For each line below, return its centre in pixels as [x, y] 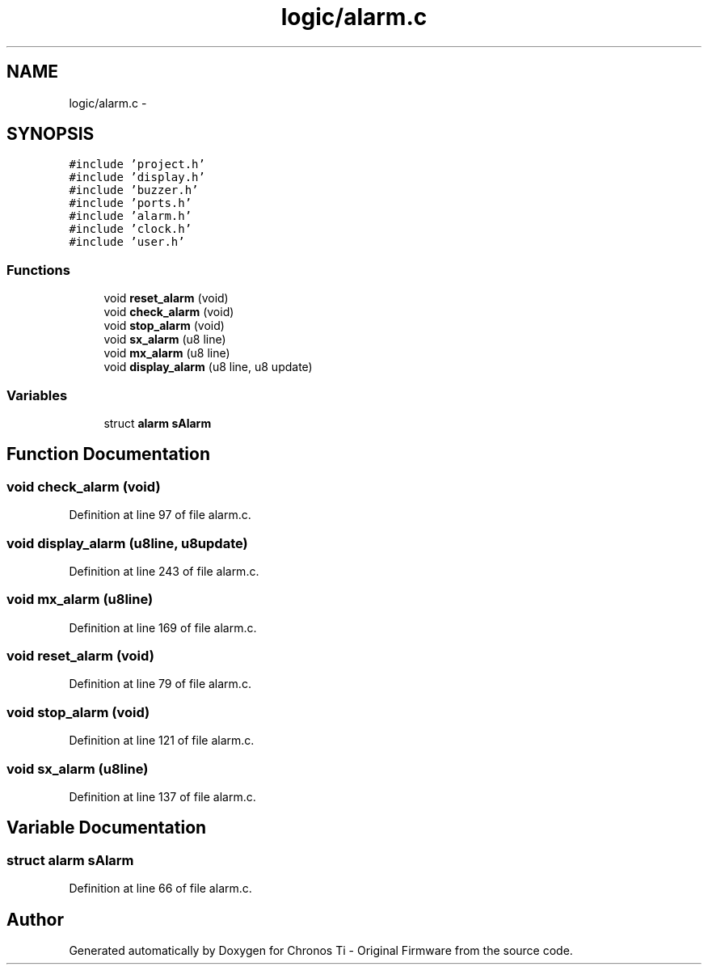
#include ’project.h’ [137, 165]
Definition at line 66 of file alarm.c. [160, 889]
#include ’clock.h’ [131, 229]
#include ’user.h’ [127, 242]
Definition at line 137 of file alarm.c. [162, 796]
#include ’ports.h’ [131, 203]
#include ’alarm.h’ [131, 216]
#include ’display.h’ [137, 177]
